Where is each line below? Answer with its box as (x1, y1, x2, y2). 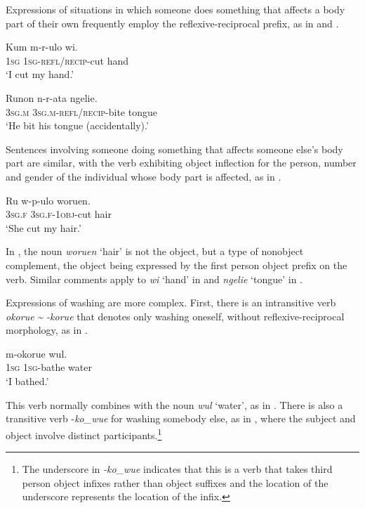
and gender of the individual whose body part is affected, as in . (6, 169, 281, 183)
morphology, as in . (6, 323, 88, 337)
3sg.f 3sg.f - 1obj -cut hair (6, 207, 112, 221)
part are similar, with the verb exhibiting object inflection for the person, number (6, 155, 357, 170)
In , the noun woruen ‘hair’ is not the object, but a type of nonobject (6, 244, 304, 259)
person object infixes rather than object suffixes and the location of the (22, 475, 328, 490)
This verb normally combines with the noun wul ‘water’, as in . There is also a (6, 397, 343, 412)
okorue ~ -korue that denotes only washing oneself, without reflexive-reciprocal (6, 308, 345, 323)
